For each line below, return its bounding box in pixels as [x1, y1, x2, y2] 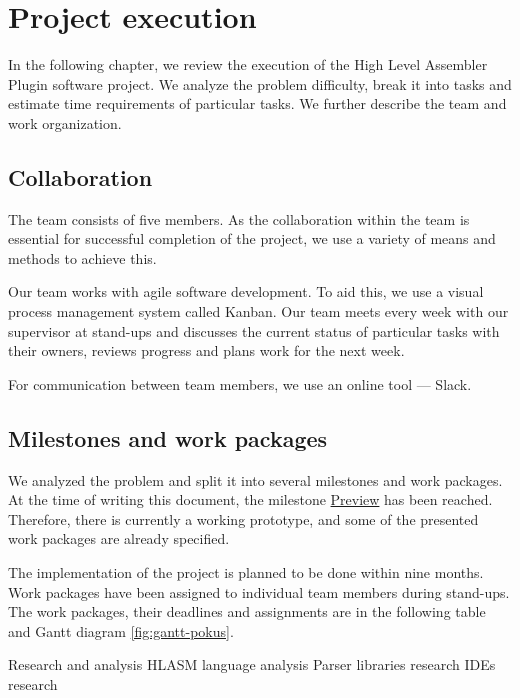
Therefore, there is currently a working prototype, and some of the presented [8, 508, 479, 529]
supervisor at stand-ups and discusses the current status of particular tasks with [8, 320, 500, 341]
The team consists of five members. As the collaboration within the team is [8, 208, 470, 229]
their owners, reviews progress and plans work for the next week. [8, 340, 405, 361]
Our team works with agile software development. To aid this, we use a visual [8, 281, 484, 302]
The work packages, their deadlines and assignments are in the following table [8, 601, 486, 622]
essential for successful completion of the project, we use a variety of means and [8, 228, 496, 249]
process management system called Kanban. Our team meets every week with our [8, 301, 509, 322]
